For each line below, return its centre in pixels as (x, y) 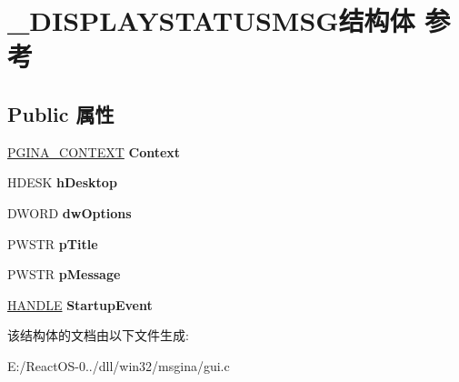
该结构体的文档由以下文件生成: (98, 335)
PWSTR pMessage (64, 274)
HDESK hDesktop (62, 182)
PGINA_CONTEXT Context (94, 151)
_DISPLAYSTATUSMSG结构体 (211, 20)
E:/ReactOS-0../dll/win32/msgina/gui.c (119, 365)
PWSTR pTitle (53, 243)
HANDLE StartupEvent (80, 304)
